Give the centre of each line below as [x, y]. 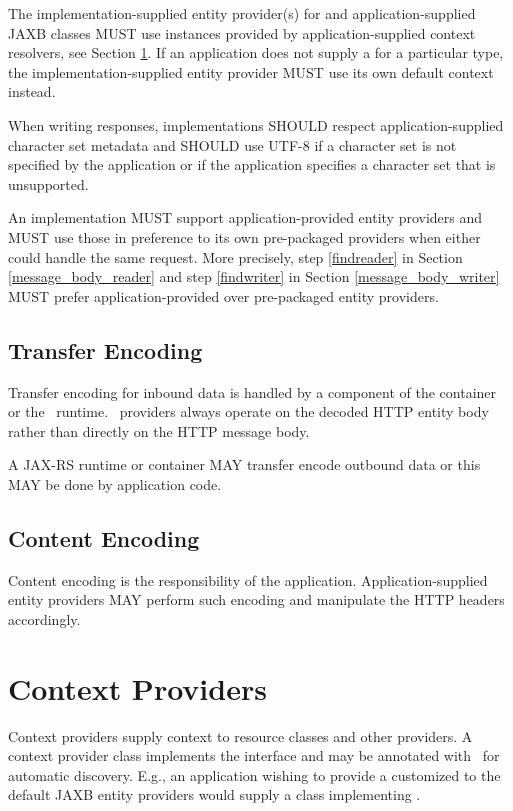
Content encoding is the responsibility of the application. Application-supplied [248, 579]
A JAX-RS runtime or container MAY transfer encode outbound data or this [244, 464]
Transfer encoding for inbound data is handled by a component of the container [252, 391]
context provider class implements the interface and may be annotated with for [254, 755]
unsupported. [48, 183]
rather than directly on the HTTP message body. [159, 430]
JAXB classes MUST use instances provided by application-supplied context [242, 32]
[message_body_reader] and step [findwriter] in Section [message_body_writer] [254, 276]
